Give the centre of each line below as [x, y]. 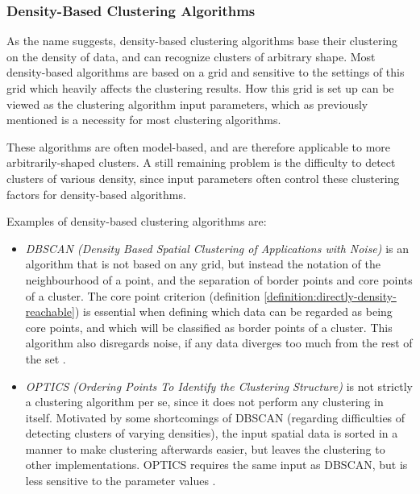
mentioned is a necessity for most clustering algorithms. [144, 120]
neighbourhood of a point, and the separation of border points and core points [219, 279]
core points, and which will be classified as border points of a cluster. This [209, 327]
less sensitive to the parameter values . [121, 481]
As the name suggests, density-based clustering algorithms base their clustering [202, 41]
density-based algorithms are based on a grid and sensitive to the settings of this [206, 72]
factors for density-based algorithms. [96, 194]
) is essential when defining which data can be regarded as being [233, 311]
